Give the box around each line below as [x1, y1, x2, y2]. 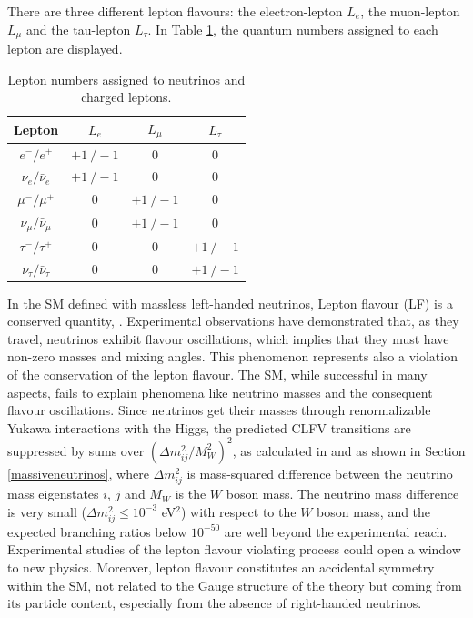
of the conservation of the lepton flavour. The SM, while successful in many [7, 365, 428, 384]
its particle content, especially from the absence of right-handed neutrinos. [7, 593, 422, 613]
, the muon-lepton [360, 2, 460, 20]
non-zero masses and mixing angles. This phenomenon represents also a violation [7, 347, 458, 366]
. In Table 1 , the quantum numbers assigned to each [147, 19, 438, 38]
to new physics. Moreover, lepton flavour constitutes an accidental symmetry [7, 558, 435, 577]
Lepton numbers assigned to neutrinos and [7, 69, 246, 88]
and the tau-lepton [25, 19, 131, 38]
